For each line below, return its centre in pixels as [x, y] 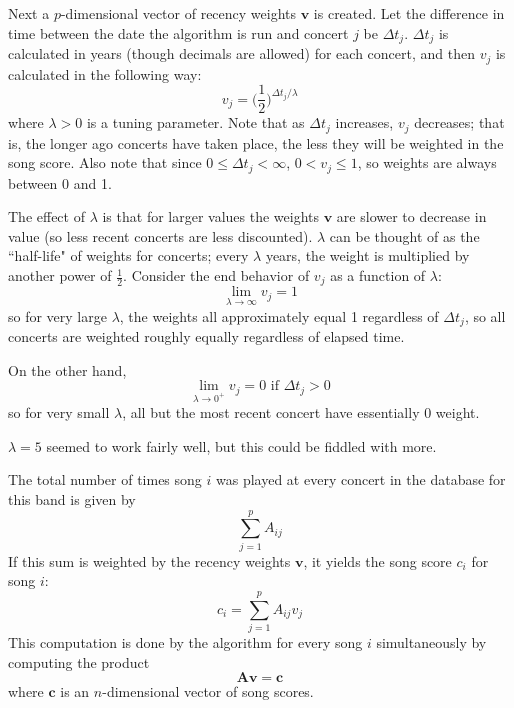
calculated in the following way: [105, 73]
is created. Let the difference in [409, 13]
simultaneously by [431, 641]
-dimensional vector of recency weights [178, 13]
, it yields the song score [377, 560]
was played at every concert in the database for [361, 479]
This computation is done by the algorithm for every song [185, 641]
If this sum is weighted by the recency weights [149, 560]
